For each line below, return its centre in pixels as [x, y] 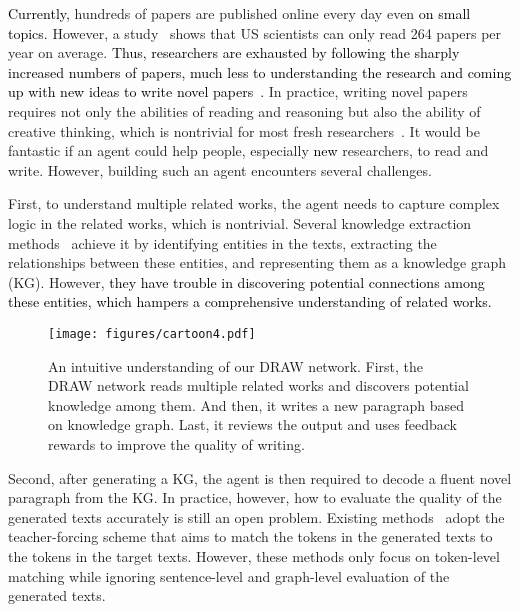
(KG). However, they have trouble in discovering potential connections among [246, 281]
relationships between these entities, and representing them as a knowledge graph [257, 262]
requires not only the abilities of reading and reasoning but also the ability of [244, 110]
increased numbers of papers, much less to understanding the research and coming [260, 71]
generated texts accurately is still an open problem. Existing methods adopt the [256, 516]
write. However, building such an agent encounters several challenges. [220, 169]
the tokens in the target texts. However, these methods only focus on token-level [254, 555]
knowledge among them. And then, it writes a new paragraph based [256, 404]
